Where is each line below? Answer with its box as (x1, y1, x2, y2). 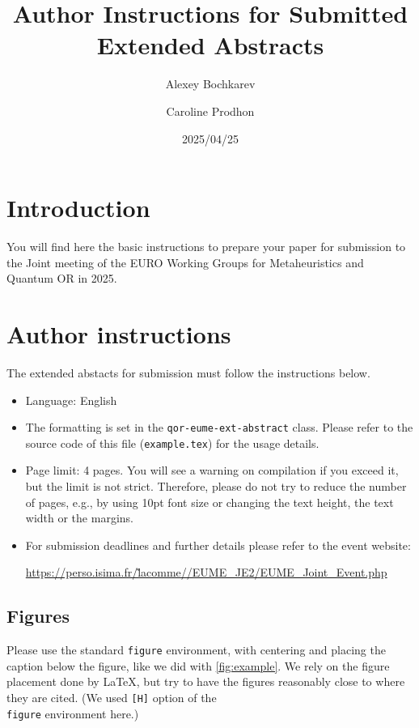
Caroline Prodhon (166, 102, 255, 119)
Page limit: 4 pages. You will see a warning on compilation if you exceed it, (25, 462, 399, 479)
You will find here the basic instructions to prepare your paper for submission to (6, 238, 406, 255)
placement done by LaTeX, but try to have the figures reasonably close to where (6, 673, 405, 690)
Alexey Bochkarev (165, 75, 256, 92)
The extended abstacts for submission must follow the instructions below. (6, 364, 370, 381)
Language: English (25, 391, 117, 408)
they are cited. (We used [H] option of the (6, 689, 217, 706)
